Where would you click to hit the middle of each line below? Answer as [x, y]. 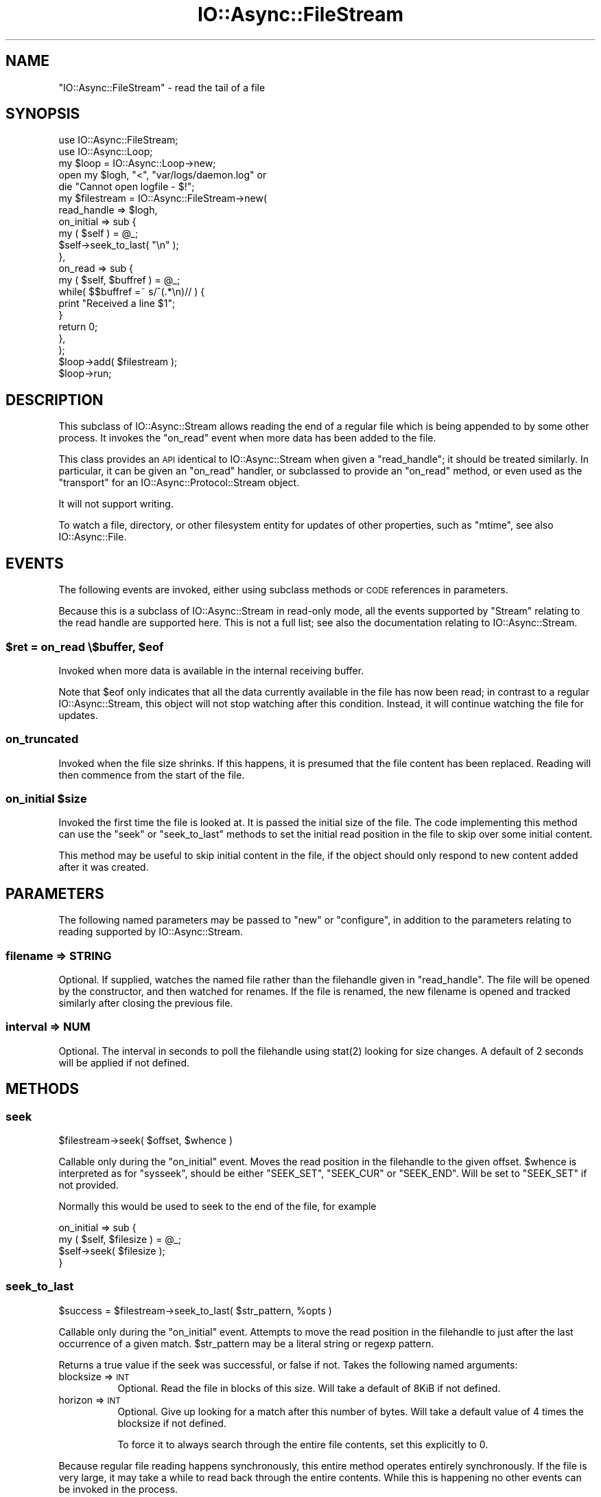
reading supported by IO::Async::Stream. [151, 932]
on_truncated [42, 739]
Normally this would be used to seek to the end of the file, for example [217, 1206]
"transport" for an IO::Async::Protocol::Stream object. [179, 483]
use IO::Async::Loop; [106, 152]
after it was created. [104, 867]
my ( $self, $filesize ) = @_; [120, 1239]
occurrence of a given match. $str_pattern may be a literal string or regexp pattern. [246, 1343]
